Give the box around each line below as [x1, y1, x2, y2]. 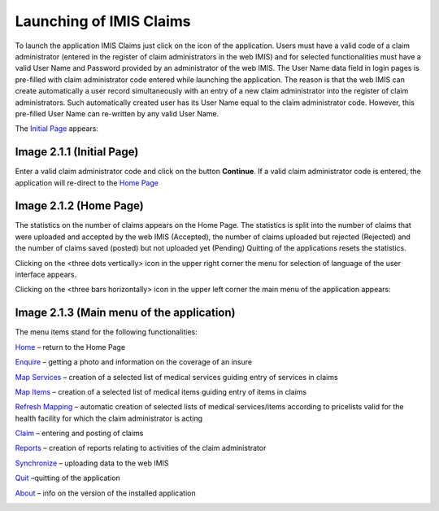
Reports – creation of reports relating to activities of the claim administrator [15, 443, 267, 453]
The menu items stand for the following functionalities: [15, 327, 198, 337]
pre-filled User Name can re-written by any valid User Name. [15, 108, 219, 118]
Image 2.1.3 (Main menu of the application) [15, 306, 236, 320]
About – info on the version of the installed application [15, 488, 197, 498]
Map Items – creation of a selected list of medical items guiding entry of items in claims [15, 387, 307, 396]
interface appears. [15, 269, 77, 280]
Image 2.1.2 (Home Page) [15, 199, 144, 213]
